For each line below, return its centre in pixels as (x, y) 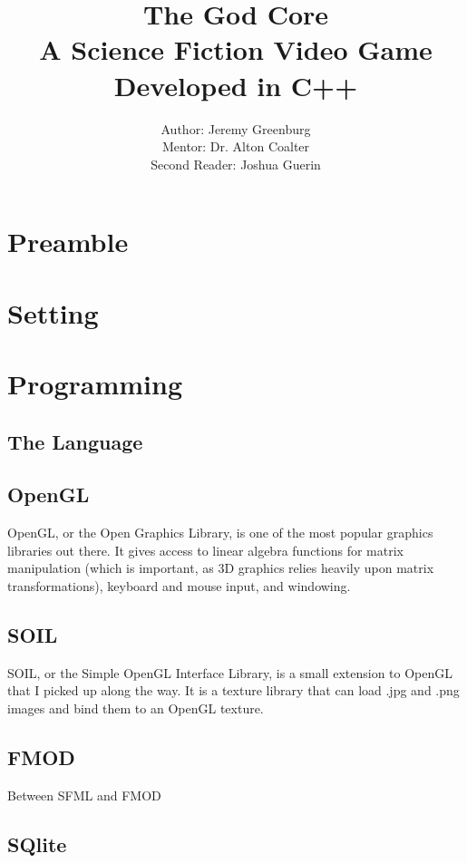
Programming (95, 384)
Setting (53, 312)
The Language (75, 441)
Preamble (68, 242)
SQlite (37, 844)
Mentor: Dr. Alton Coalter (236, 146)
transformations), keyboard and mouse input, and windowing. (179, 585)
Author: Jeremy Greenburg (236, 128)
